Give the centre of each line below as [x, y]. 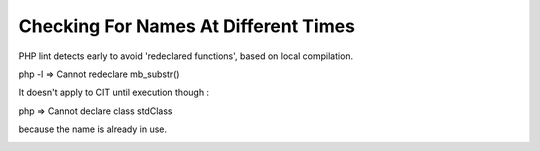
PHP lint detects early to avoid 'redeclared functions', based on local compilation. [186, 56]
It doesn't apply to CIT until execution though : [114, 92]
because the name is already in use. [93, 129]
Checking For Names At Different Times [186, 26]
